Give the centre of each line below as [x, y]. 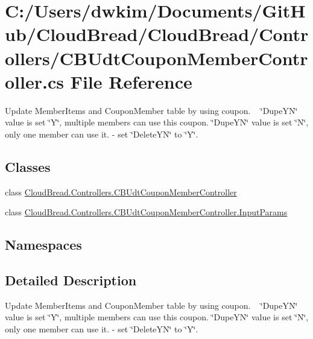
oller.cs [34, 81]
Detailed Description [71, 280]
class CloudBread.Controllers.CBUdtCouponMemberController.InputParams [146, 212]
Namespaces [43, 245]
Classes [28, 166]
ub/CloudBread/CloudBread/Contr [157, 34]
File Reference [131, 81]
